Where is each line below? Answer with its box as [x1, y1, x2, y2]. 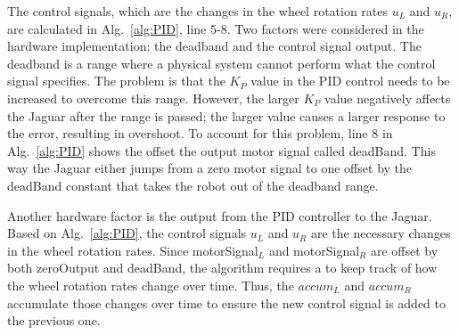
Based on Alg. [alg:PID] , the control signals [7, 224, 247, 242]
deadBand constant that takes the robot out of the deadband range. [7, 176, 379, 194]
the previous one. [7, 311, 101, 330]
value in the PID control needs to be [250, 71, 450, 90]
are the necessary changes [310, 224, 451, 242]
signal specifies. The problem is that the [7, 71, 225, 90]
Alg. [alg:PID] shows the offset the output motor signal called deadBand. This [7, 141, 436, 159]
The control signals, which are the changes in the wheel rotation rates [7, 2, 389, 20]
